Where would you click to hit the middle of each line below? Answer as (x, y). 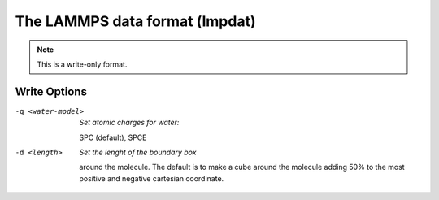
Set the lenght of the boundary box (138, 152)
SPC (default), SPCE (113, 137)
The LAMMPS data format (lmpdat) (135, 21)
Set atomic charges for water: (129, 123)
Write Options (51, 91)
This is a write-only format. (82, 64)
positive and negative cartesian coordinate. (152, 178)
